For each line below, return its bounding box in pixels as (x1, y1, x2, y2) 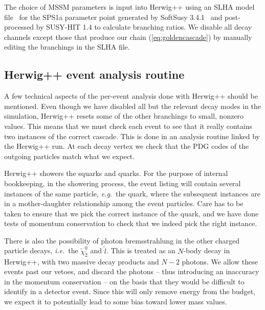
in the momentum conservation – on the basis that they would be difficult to (4, 276, 245, 286)
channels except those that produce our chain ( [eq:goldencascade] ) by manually (4, 31, 252, 42)
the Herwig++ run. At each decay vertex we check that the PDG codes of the (4, 141, 249, 151)
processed (4, 21, 34, 32)
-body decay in (183, 245, 230, 256)
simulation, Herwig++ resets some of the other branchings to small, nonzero (4, 110, 244, 121)
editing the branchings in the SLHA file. (4, 41, 130, 52)
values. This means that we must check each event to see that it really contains (4, 120, 252, 131)
